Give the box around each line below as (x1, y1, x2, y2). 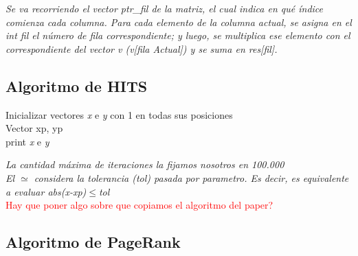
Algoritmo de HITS (5, 75, 148, 96)
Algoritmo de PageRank (5, 231, 181, 253)
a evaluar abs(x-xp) (5, 184, 87, 198)
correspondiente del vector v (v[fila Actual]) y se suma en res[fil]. (5, 41, 278, 56)
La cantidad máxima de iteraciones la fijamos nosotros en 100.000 (5, 157, 284, 172)
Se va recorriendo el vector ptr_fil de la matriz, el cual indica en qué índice (5, 1, 324, 15)
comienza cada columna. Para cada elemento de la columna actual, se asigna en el (5, 14, 352, 29)
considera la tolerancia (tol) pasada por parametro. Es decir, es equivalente (34, 170, 349, 185)
